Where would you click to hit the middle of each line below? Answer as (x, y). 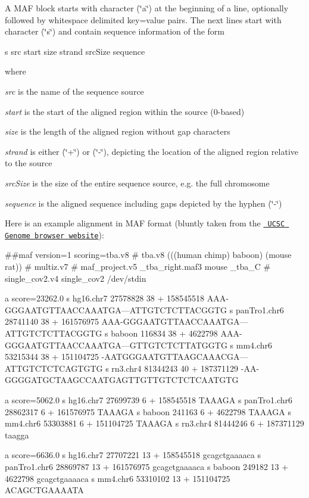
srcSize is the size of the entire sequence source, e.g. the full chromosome (137, 183)
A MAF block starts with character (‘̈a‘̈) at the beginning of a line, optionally (147, 8)
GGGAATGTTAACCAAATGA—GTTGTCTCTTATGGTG (116, 345)
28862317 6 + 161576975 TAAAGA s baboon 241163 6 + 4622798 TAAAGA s (148, 411)
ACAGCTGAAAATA (44, 490)
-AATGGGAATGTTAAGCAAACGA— (175, 357)
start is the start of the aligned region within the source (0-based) (125, 111)
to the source (29, 163)
